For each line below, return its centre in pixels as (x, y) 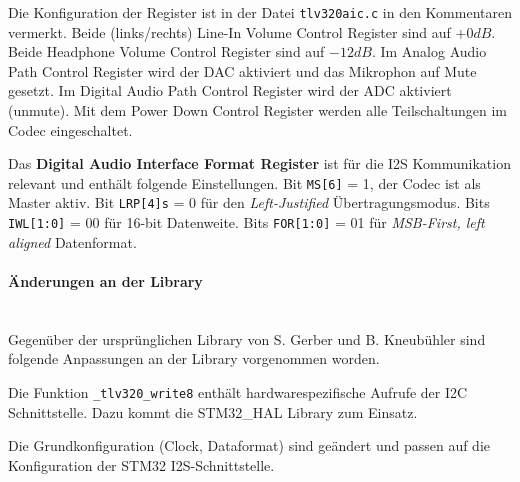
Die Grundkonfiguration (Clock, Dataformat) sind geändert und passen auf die (249, 445)
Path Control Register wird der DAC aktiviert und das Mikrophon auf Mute (242, 70)
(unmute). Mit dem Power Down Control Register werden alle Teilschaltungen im (258, 110)
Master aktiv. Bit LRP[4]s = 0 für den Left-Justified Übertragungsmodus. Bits (249, 202)
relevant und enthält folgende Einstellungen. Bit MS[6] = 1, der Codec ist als (244, 182)
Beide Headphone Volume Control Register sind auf (166, 51)
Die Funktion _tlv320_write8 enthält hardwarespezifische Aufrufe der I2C (238, 391)
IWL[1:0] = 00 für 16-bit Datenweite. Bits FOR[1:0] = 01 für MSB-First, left (246, 222)
